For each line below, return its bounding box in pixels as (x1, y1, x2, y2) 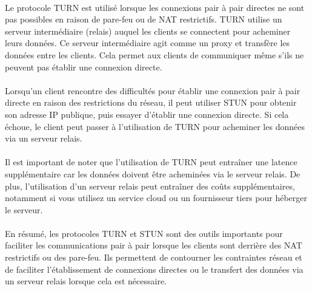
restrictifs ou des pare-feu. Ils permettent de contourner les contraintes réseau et (5, 251, 302, 264)
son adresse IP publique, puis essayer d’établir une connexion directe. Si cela (5, 108, 289, 120)
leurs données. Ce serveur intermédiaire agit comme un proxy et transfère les (5, 36, 290, 49)
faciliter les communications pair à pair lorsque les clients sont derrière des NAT (5, 239, 302, 252)
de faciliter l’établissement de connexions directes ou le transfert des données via (5, 262, 304, 275)
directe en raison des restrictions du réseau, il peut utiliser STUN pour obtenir (5, 96, 297, 109)
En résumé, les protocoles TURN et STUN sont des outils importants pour (5, 227, 283, 239)
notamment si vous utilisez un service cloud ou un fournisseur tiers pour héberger (5, 191, 307, 204)
